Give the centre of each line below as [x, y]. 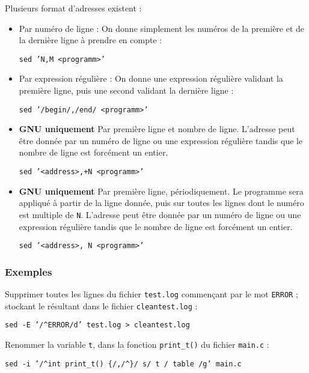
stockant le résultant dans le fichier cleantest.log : [101, 305]
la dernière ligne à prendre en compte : [90, 40]
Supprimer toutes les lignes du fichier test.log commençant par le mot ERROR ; [151, 294]
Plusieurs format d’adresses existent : [73, 8]
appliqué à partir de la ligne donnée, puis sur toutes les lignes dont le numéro [161, 203]
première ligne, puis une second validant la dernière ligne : [126, 90]
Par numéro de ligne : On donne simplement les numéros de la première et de [162, 28]
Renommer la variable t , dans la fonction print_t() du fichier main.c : [137, 344]
